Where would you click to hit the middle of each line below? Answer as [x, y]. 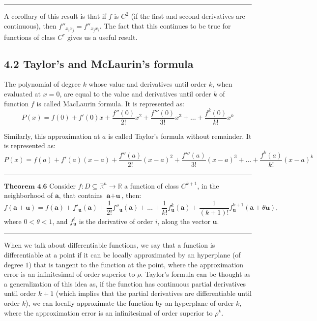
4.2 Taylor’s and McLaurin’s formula [99, 63]
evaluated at [23, 94]
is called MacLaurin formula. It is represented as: [110, 103]
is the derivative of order [116, 221]
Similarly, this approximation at [52, 136]
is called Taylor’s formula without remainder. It [180, 136]
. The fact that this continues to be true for [165, 25]
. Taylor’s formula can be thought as [196, 274]
